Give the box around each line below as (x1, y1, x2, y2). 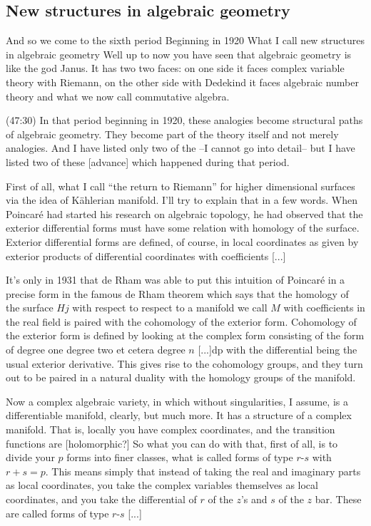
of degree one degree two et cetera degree (6, 342, 185, 357)
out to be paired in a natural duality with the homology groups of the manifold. (6, 370, 356, 385)
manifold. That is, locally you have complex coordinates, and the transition (6, 422, 335, 437)
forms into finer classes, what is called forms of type (66, 450, 293, 465)
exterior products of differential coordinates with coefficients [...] (6, 248, 286, 263)
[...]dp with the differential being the (198, 342, 357, 357)
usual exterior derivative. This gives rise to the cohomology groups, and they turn (6, 356, 363, 371)
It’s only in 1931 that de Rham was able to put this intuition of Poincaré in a (6, 272, 345, 287)
